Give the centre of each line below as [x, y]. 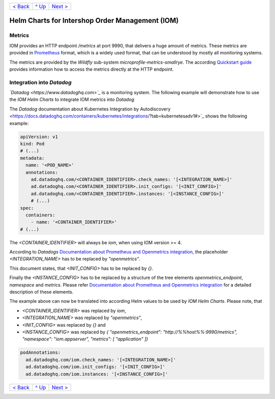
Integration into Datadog [40, 82]
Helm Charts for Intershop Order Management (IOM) [94, 21]
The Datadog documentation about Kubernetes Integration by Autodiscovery [90, 109]
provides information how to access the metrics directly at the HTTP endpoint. [92, 69]
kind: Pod [32, 144]
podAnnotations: [40, 353]
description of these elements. [42, 292]
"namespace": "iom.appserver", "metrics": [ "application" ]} [85, 339]
